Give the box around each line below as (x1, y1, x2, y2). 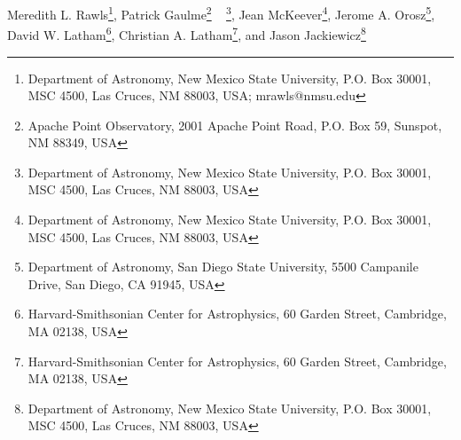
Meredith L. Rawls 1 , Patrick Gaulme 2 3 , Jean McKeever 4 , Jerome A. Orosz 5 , (7, 3, 435, 23)
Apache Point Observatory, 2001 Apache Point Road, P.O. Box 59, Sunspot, (27, 115, 442, 134)
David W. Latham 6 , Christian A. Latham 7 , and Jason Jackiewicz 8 (7, 23, 366, 43)
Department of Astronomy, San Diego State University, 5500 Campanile (27, 257, 418, 276)
